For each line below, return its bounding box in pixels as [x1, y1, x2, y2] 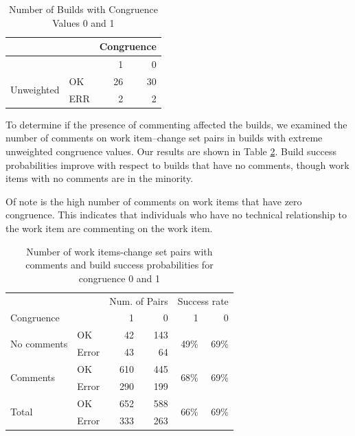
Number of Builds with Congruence [8, 2, 158, 16]
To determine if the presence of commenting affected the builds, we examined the [5, 117, 347, 131]
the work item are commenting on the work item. [5, 220, 213, 235]
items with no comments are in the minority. [5, 171, 194, 185]
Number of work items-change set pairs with [26, 244, 213, 258]
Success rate [177, 293, 229, 308]
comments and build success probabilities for [25, 257, 214, 272]
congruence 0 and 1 [78, 271, 161, 285]
